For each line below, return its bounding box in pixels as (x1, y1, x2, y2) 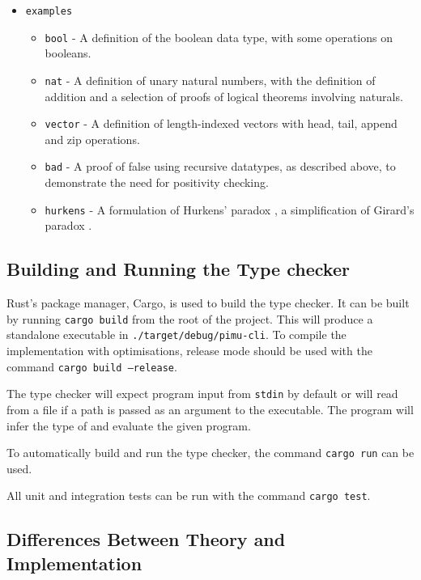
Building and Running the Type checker (6, 256, 350, 282)
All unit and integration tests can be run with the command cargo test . (6, 487, 371, 504)
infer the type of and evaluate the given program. (6, 417, 251, 434)
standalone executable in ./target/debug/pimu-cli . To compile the (6, 326, 347, 343)
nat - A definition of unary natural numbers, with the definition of (45, 71, 376, 88)
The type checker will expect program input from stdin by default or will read (6, 385, 398, 402)
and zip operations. (45, 130, 140, 147)
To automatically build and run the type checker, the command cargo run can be (6, 444, 415, 461)
